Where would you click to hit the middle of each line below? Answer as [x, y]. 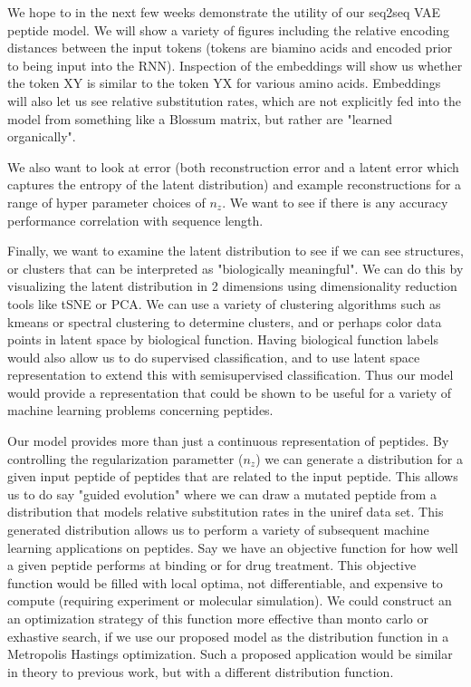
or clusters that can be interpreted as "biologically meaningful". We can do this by [235, 268]
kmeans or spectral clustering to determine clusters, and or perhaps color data [225, 321]
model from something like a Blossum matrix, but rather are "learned [200, 118]
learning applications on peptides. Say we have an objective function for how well [233, 547]
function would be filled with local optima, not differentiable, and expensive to [225, 582]
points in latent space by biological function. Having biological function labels [223, 339]
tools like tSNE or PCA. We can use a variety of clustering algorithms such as [224, 303]
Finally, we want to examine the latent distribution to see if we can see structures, [235, 251]
